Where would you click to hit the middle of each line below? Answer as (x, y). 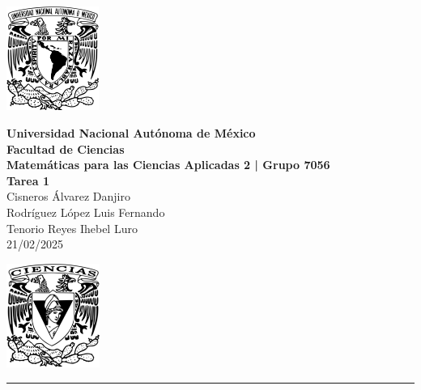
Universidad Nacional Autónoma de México (131, 133)
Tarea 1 (28, 180)
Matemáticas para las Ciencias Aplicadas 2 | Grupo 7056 (168, 165)
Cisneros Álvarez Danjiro (68, 196)
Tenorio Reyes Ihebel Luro (72, 228)
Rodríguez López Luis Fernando (86, 212)
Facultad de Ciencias (66, 148)
